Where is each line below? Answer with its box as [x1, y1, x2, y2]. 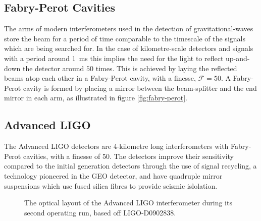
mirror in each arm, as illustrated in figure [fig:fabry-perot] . [4, 92, 187, 103]
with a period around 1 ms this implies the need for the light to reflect [4, 52, 224, 63]
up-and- [226, 52, 250, 63]
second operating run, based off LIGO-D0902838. [24, 207, 176, 217]
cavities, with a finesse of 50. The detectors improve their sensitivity [23, 150, 234, 161]
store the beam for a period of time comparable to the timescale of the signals [4, 33, 245, 43]
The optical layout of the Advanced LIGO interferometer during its [24, 197, 232, 208]
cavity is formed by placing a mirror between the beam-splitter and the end [23, 82, 257, 93]
